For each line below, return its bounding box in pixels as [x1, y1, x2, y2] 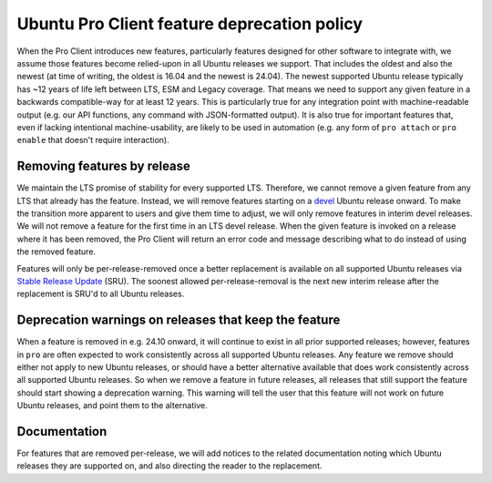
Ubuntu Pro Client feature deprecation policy [16, 14, 364, 34]
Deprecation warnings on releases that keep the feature [16, 313, 341, 328]
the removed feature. [16, 246, 96, 257]
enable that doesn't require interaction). [16, 135, 170, 146]
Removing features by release [16, 159, 191, 174]
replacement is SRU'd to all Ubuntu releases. [16, 288, 185, 300]
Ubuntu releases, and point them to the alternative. [16, 400, 209, 411]
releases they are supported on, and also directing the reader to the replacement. [16, 460, 323, 471]
